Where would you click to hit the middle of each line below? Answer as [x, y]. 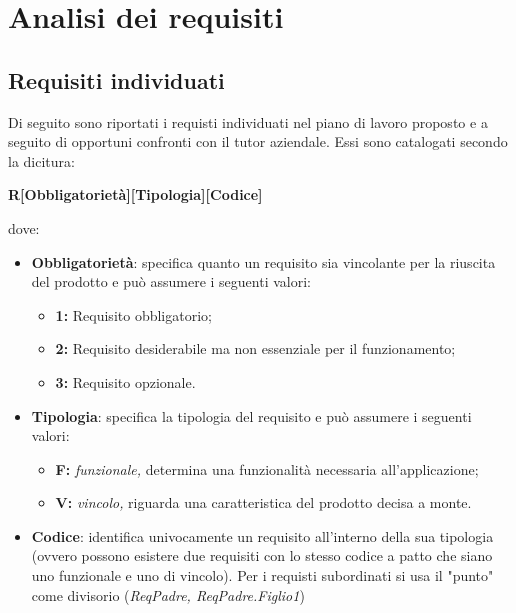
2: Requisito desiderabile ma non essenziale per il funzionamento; [255, 348]
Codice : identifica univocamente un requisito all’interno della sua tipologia [262, 535]
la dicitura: [41, 160]
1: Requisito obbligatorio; [133, 314]
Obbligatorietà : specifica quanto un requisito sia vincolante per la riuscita [263, 261]
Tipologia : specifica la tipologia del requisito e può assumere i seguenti [251, 415]
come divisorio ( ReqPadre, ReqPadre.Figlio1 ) [168, 594]
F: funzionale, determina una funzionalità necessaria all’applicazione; [267, 468]
